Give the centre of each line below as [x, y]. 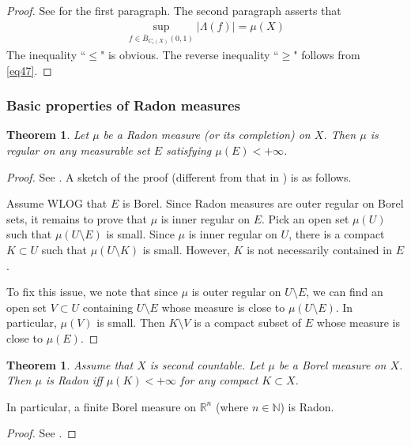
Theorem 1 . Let [48, 135]
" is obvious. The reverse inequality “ [190, 55]
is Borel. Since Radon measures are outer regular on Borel [263, 203]
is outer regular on [236, 292]
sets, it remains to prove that [77, 218]
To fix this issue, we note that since [92, 292]
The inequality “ [46, 55]
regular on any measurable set [78, 150]
